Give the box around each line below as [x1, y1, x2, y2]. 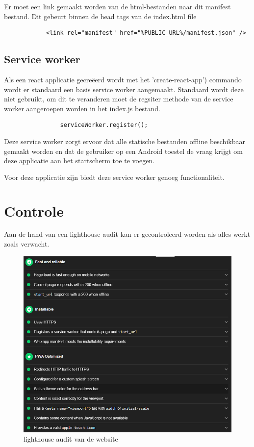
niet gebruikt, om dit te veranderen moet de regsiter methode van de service [4, 94, 233, 104]
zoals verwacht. [4, 239, 50, 249]
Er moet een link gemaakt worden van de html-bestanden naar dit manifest [4, 1, 231, 11]
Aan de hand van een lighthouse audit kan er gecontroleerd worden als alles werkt [4, 229, 251, 239]
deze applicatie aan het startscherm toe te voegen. [4, 155, 155, 166]
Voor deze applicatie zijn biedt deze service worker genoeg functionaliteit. [4, 172, 225, 182]
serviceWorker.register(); [60, 122, 148, 129]
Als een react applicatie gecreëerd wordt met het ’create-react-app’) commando [4, 74, 242, 84]
